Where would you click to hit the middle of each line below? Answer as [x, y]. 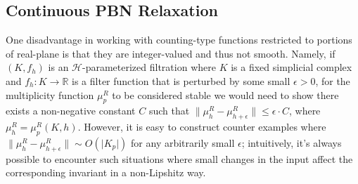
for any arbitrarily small [183, 142]
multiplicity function [50, 94]
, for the [333, 80]
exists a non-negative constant [71, 111]
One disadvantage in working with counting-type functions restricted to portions [179, 40]
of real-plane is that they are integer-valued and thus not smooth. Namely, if [171, 53]
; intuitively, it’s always [292, 142]
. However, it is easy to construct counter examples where [202, 127]
